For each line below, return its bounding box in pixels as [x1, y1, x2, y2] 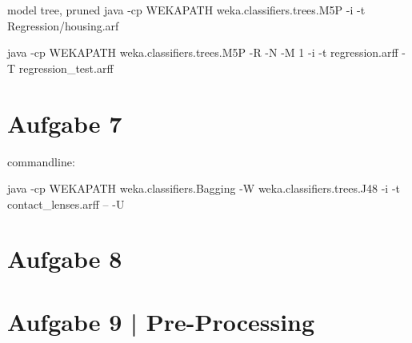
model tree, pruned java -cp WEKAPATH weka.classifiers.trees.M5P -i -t [7, 2, 366, 18]
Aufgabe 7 [7, 106, 122, 139]
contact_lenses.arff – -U [7, 195, 125, 212]
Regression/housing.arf [7, 17, 119, 34]
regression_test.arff [18, 59, 114, 76]
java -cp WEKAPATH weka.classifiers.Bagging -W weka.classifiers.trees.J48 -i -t [7, 180, 400, 197]
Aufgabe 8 [7, 242, 122, 275]
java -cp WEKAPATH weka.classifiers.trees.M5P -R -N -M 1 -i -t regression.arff [7, 44, 398, 61]
